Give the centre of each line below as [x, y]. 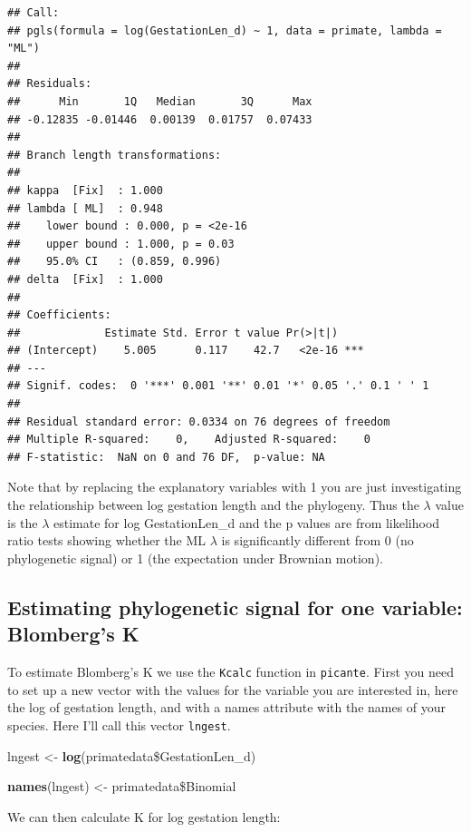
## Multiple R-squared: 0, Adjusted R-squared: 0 [189, 440]
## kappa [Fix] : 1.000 [85, 190]
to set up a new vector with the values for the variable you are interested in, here [233, 689]
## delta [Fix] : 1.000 [85, 279]
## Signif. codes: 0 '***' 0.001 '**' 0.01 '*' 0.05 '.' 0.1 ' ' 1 [218, 386]
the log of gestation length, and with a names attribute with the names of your [227, 707]
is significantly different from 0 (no [317, 540]
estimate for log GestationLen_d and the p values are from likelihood [247, 522]
